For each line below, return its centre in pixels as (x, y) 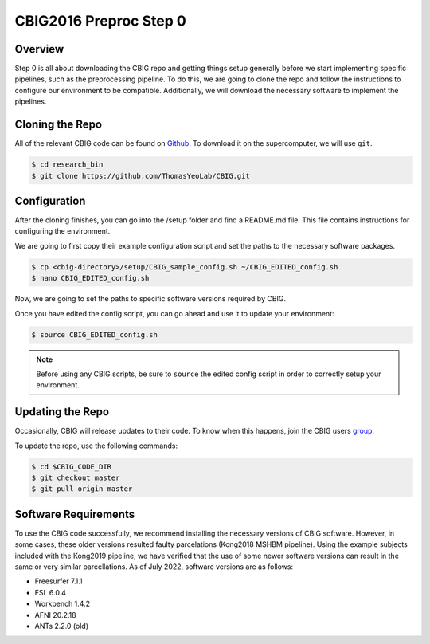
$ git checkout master (76, 477)
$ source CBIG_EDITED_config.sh (95, 334)
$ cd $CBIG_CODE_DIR (71, 467)
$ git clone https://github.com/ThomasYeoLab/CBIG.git (141, 176)
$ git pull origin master (82, 489)
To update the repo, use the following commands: (96, 446)
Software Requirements (75, 514)
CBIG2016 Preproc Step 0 (100, 21)
